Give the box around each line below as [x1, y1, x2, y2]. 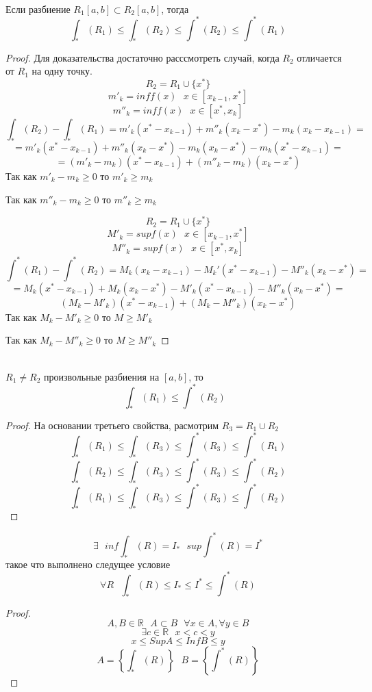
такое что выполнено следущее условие [5, 556, 171, 571]
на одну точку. [32, 64, 92, 78]
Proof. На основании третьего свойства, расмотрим [5, 418, 219, 432]
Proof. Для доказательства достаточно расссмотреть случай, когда [5, 50, 280, 64]
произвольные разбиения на [43, 369, 160, 383]
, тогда [161, 1, 189, 16]
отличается [297, 50, 342, 64]
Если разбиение [5, 1, 71, 16]
